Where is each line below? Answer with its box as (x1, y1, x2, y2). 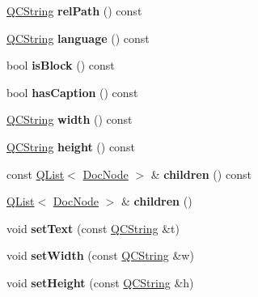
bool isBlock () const (6, 57, 115, 74)
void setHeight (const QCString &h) (6, 274, 194, 291)
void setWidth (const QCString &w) (6, 247, 194, 264)
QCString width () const (6, 111, 133, 128)
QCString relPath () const (6, 2, 142, 19)
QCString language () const (6, 29, 150, 46)
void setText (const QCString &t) (6, 219, 180, 236)
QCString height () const (6, 138, 135, 155)
